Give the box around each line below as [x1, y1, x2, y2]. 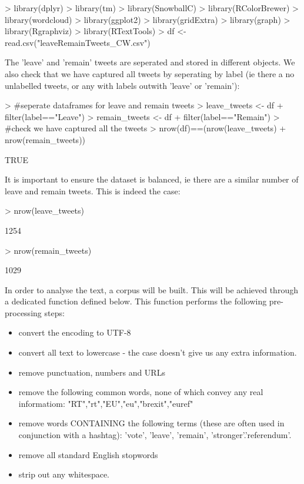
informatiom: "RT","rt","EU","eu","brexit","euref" [18, 397, 193, 409]
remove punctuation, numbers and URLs [18, 366, 165, 378]
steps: [44, 306, 65, 319]
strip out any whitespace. [18, 468, 109, 480]
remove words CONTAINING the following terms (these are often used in [18, 417, 285, 429]
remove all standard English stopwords [18, 448, 158, 460]
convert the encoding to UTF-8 [18, 326, 131, 339]
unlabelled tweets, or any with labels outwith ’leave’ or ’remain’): [5, 79, 240, 91]
